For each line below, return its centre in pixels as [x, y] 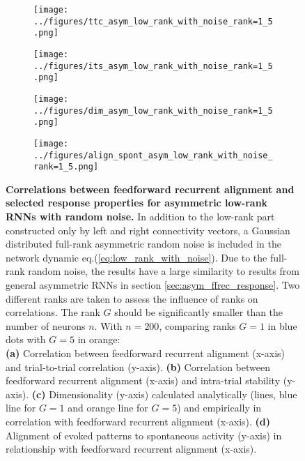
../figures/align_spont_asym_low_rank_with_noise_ [153, 155]
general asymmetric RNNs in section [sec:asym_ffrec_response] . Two [153, 285]
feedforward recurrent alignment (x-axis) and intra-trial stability [143, 380]
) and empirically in [219, 408]
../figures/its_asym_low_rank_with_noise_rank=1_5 [153, 66]
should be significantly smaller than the [199, 312]
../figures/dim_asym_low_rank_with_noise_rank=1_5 [153, 111]
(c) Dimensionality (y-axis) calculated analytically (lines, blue [164, 394]
